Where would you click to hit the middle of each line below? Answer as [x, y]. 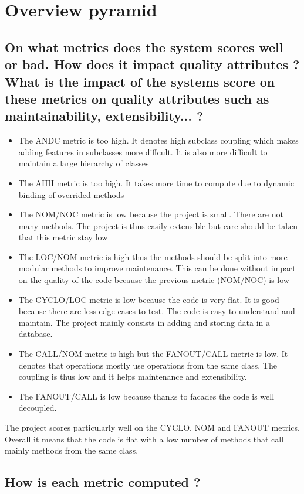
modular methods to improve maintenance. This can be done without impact [157, 268]
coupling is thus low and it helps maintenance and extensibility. [133, 377]
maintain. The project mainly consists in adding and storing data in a [144, 322]
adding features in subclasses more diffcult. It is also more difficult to [143, 151]
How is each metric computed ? [103, 482]
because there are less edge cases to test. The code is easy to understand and [157, 311]
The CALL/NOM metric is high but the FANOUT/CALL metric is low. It [153, 354]
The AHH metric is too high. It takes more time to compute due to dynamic [156, 183]
